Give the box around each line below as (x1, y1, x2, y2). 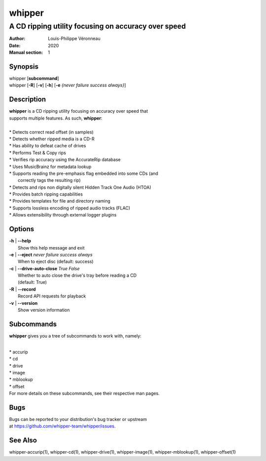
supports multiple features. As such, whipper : (9, 115, 103, 121)
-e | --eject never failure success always (9, 251, 93, 257)
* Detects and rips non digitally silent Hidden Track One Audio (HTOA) (9, 184, 151, 190)
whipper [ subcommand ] (9, 76, 59, 82)
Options (9, 225, 34, 233)
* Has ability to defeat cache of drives (9, 143, 86, 149)
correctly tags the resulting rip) (18, 177, 81, 183)
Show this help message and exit (18, 245, 85, 251)
